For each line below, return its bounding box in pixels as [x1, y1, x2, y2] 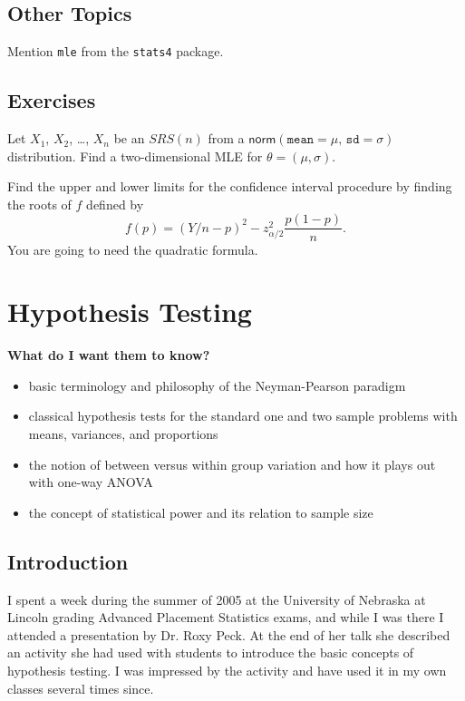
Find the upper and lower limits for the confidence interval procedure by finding [7, 177, 452, 196]
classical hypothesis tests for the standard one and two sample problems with [28, 406, 458, 425]
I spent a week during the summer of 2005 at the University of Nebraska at [7, 589, 426, 609]
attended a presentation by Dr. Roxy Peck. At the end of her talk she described [7, 625, 450, 644]
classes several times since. [7, 678, 154, 697]
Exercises [7, 86, 96, 114]
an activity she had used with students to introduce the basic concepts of [7, 643, 414, 662]
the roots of [7, 194, 72, 213]
